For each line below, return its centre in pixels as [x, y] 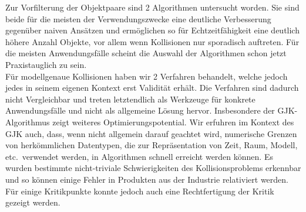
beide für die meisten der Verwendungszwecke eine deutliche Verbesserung [138, 18]
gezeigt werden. [33, 202]
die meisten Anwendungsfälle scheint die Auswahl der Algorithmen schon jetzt [146, 53]
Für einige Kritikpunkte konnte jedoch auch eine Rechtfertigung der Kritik [140, 191]
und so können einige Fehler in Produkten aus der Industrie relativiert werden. [147, 179]
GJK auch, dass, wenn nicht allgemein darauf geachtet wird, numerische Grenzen [151, 133]
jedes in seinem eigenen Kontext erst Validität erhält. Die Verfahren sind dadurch [152, 88]
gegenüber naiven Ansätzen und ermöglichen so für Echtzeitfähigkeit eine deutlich [152, 30]
